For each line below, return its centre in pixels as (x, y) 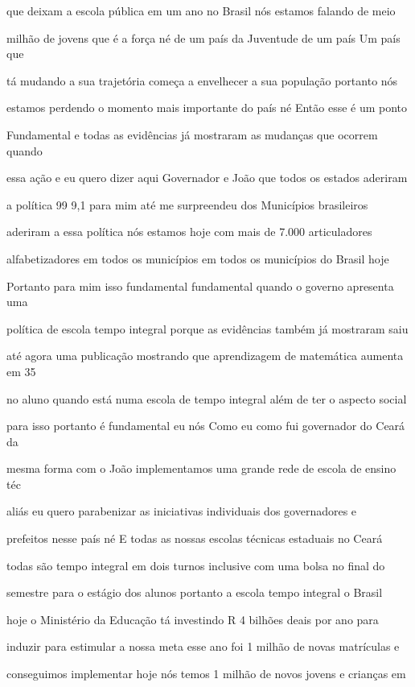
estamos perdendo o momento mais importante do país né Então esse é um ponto (207, 108)
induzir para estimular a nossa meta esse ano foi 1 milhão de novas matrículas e (203, 646)
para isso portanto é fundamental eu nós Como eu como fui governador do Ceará (206, 426)
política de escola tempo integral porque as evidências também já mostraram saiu (207, 328)
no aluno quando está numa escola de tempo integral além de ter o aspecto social (207, 398)
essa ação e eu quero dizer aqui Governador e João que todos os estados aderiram (207, 178)
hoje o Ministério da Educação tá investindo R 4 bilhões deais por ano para (193, 619)
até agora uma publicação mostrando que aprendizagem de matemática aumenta (205, 356)
